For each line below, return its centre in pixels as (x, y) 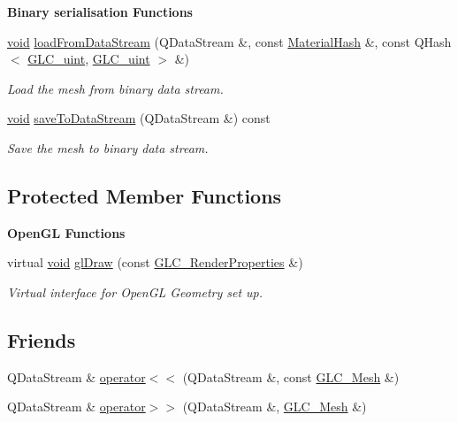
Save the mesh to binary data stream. (108, 147)
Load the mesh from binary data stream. (115, 88)
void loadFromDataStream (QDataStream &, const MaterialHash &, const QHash (229, 41)
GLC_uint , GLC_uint (89, 59)
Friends (42, 339)
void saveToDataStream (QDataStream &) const (139, 118)
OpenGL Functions (66, 232)
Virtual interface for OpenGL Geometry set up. (135, 292)
